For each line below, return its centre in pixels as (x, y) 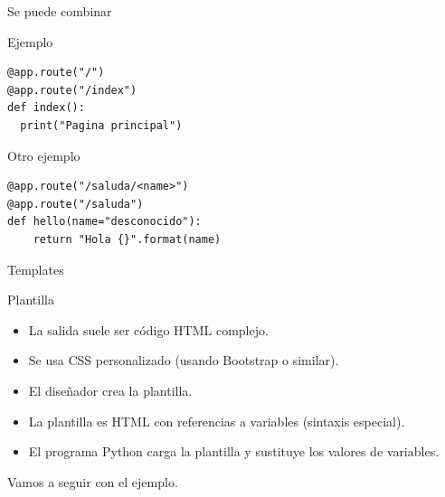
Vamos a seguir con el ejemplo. (93, 481)
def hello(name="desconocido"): (104, 222)
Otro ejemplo (44, 155)
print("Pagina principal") (101, 125)
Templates (36, 269)
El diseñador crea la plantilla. (110, 390)
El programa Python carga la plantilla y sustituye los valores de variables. (234, 451)
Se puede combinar (60, 11)
